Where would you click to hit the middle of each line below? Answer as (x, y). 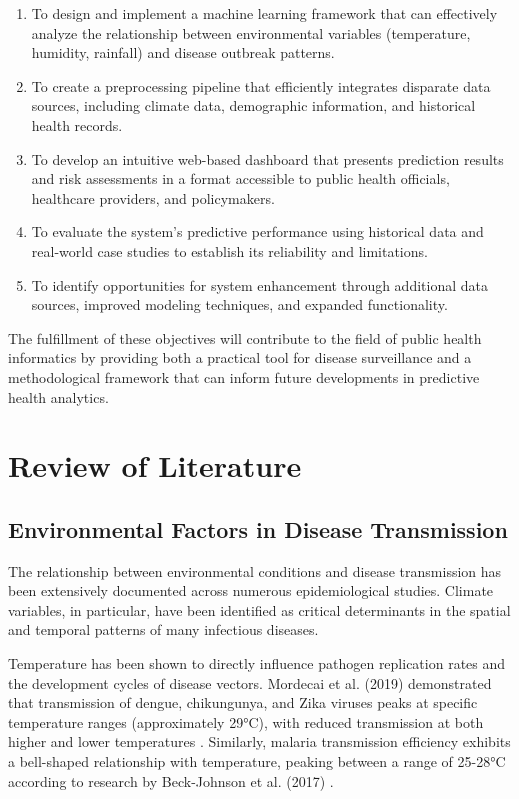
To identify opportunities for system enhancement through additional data (259, 284)
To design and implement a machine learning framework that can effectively (264, 13)
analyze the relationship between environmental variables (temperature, (251, 32)
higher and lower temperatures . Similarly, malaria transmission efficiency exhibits (259, 741)
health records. (77, 124)
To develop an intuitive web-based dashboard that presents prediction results (267, 158)
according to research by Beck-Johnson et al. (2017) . (171, 780)
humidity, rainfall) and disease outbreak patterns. (183, 52)
